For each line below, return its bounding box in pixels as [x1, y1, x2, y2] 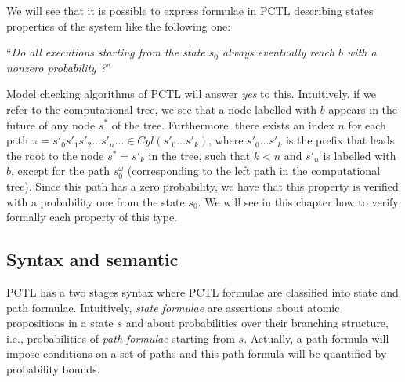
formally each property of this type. [6, 209, 177, 225]
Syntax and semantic [6, 247, 179, 271]
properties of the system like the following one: [6, 17, 231, 34]
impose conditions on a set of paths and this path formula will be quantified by [6, 345, 387, 362]
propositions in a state [6, 315, 114, 331]
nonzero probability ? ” [6, 59, 111, 75]
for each [348, 116, 386, 133]
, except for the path [11, 162, 110, 179]
